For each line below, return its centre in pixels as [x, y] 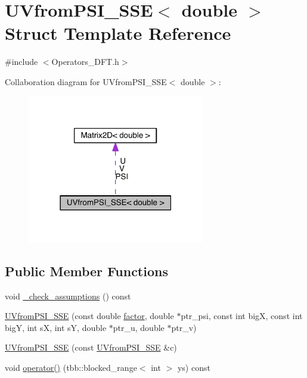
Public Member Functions [86, 271]
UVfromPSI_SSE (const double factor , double [89, 316]
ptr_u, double [139, 327]
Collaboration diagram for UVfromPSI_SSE [86, 81]
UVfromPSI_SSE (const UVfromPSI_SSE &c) [91, 347]
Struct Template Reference [118, 33]
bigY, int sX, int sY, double [56, 327]
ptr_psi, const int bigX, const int [242, 316]
